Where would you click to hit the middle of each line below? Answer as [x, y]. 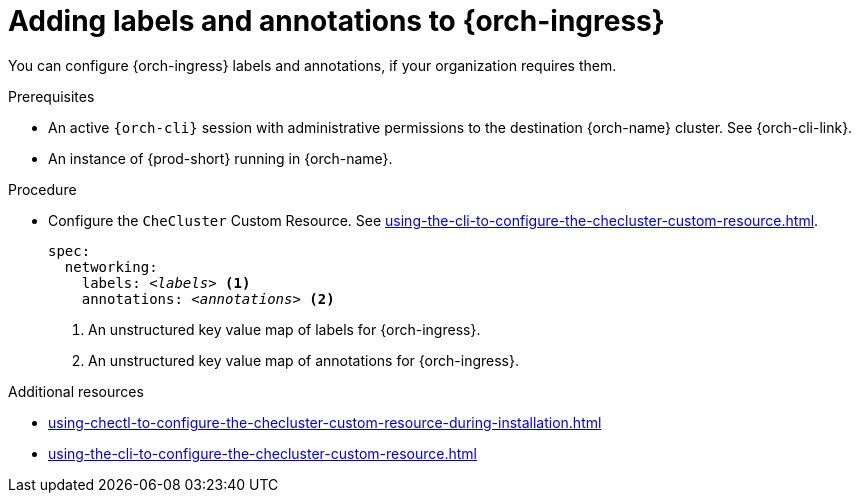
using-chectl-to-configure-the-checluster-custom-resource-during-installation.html [325, 422]
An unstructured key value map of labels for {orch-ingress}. [284, 329]
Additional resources [76, 391]
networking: [111, 266]
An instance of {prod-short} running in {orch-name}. [220, 158]
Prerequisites [51, 96]
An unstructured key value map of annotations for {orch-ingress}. [303, 360]
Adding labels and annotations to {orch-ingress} [336, 21]
